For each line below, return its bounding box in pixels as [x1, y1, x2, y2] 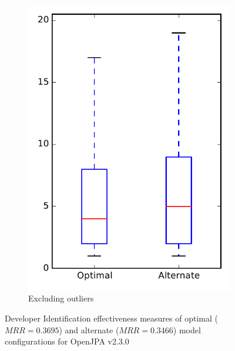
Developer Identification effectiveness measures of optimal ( [5, 311, 218, 324]
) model [173, 323, 201, 336]
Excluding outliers [28, 292, 94, 304]
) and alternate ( [59, 323, 119, 336]
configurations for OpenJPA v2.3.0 [5, 335, 129, 347]
